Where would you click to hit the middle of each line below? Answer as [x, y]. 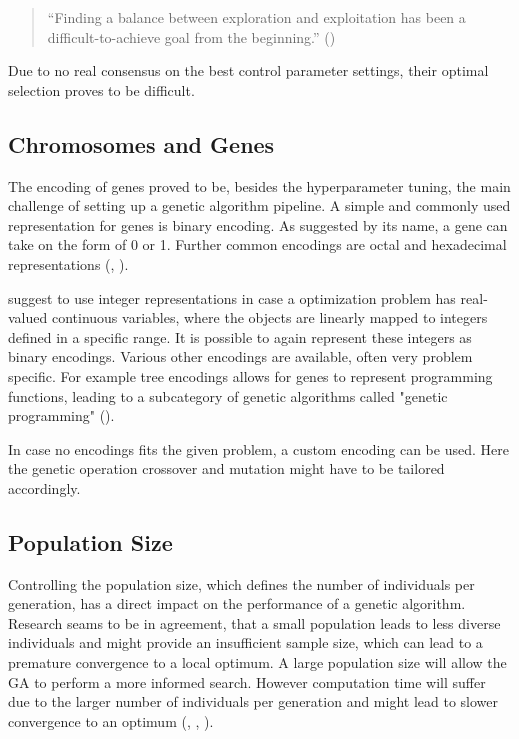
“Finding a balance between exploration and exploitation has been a [256, 17]
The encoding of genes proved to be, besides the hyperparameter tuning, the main [259, 185]
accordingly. [44, 487]
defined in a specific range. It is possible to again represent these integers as [240, 336]
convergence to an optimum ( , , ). [111, 720]
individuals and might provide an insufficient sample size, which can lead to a [245, 642]
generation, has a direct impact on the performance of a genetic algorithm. [237, 603]
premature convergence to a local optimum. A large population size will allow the [257, 662]
